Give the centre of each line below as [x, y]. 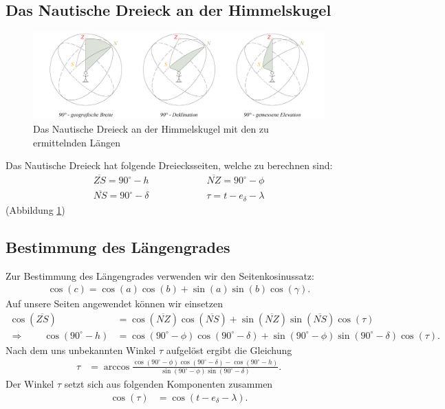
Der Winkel [30, 384]
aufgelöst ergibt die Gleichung [229, 350]
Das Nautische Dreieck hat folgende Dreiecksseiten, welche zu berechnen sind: [169, 165]
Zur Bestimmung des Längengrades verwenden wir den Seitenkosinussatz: [160, 275]
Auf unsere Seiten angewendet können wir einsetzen [114, 303]
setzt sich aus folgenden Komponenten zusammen [169, 384]
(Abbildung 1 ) [35, 209]
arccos [117, 367]
